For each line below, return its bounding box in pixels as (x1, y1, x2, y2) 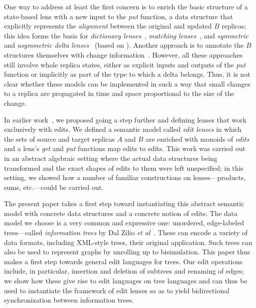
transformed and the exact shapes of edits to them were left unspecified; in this (4, 162, 244, 173)
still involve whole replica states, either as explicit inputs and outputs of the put (4, 59, 246, 69)
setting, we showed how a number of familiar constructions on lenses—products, (4, 172, 246, 183)
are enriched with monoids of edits (146, 133, 249, 144)
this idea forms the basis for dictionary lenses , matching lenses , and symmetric (4, 30, 249, 40)
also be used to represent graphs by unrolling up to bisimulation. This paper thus (4, 246, 250, 257)
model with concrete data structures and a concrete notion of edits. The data (4, 208, 238, 218)
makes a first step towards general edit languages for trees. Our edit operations (4, 256, 243, 266)
